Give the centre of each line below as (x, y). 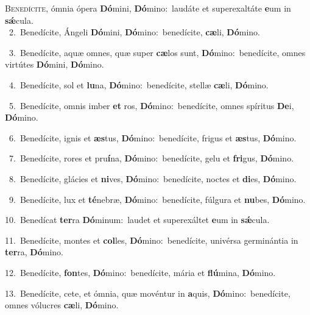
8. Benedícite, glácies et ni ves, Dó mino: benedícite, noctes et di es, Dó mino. (153, 178)
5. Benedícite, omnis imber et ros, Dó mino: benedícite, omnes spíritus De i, (151, 105)
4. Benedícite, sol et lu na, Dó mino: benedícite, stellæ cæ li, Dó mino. (139, 84)
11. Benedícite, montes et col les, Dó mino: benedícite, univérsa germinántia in (152, 240)
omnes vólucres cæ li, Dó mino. (62, 305)
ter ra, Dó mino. (34, 252)
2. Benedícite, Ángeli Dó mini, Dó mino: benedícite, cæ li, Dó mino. (134, 32)
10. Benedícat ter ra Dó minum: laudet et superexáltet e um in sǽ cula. (137, 220)
